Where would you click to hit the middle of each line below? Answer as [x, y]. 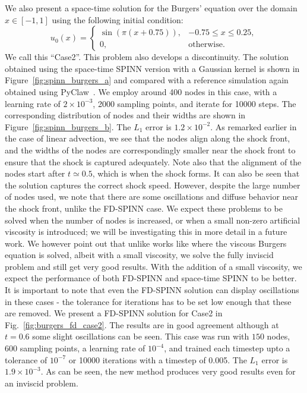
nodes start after [35, 173]
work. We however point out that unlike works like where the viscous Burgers [146, 243]
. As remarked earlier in [254, 126]
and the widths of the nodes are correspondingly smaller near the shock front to [150, 150]
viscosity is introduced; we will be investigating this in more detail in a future [146, 232]
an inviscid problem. [42, 383]
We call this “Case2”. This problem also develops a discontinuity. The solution [147, 57]
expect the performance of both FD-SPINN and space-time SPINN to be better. [151, 278]
